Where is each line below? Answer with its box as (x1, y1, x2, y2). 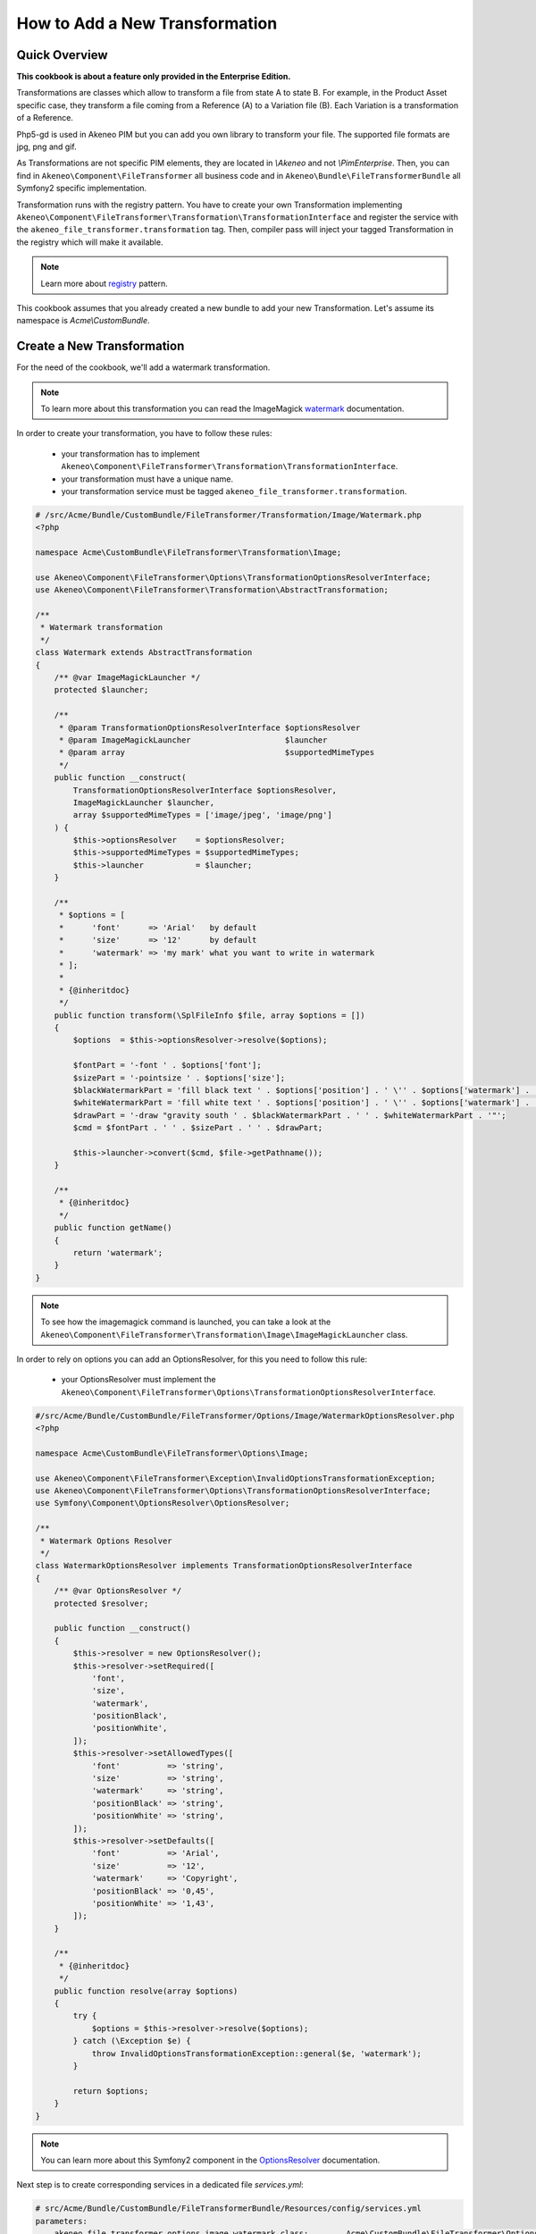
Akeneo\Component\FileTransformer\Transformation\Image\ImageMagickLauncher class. (40, 1329, 408, 1340)
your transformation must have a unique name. (61, 474, 234, 484)
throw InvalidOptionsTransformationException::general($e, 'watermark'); (91, 2048, 422, 2059)
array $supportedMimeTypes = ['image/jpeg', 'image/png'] (72, 810, 332, 820)
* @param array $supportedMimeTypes (58, 747, 375, 758)
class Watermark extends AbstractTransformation (35, 648, 253, 658)
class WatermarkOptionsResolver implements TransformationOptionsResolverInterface (35, 1560, 413, 1571)
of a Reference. (16, 113, 73, 123)
